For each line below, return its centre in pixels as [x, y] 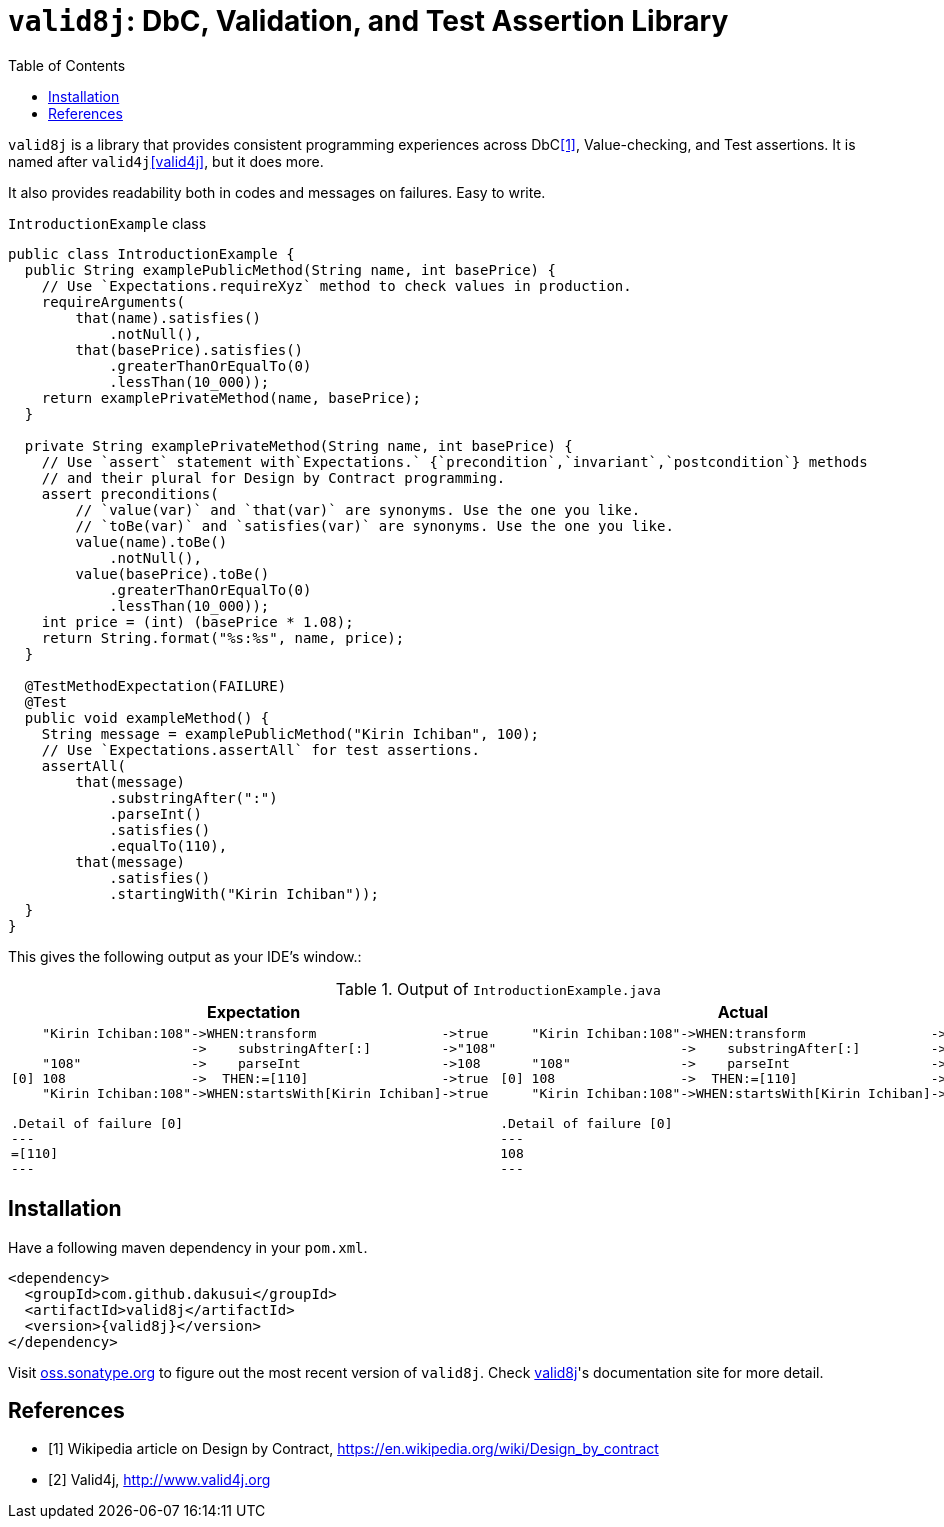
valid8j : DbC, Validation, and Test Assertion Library [368, 21]
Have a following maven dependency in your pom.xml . [188, 1247]
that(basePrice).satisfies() [189, 349]
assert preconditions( [130, 493]
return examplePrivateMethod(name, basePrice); [231, 397]
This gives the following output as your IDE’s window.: [185, 956]
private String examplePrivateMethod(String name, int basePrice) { [298, 445]
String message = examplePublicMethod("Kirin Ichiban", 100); [290, 733]
